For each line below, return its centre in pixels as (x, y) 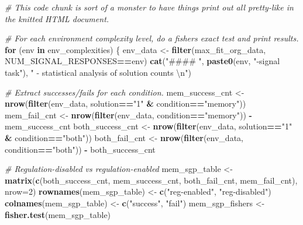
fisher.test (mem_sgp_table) (58, 214)
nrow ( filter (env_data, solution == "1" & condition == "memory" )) (125, 103)
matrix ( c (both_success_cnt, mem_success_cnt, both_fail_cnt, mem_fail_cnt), (151, 180)
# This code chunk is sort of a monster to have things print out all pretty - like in (149, 7)
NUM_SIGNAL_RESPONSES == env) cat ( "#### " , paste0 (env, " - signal (142, 61)
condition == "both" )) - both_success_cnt (80, 149)
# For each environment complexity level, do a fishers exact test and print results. (152, 38)
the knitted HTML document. (57, 18)
